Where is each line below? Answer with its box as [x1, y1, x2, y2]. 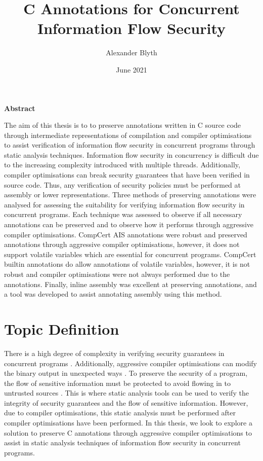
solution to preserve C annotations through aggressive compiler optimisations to [4, 427, 252, 438]
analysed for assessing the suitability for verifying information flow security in [4, 199, 245, 209]
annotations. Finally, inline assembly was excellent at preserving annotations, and [4, 278, 257, 289]
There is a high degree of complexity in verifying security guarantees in [4, 347, 225, 358]
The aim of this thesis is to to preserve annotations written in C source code [4, 120, 241, 130]
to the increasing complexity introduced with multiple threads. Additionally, [4, 159, 240, 170]
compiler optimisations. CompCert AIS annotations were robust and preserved [4, 229, 247, 239]
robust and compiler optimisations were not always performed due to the [4, 269, 230, 279]
